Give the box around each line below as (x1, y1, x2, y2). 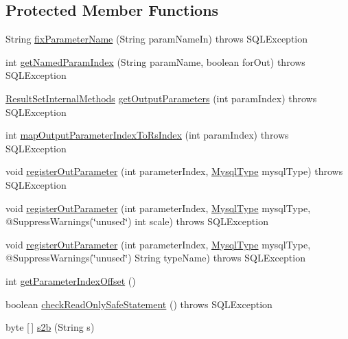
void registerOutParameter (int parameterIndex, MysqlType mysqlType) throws (5, 164, 343, 178)
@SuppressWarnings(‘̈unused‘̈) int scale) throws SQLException (5, 214, 268, 229)
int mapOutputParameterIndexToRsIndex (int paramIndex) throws (5, 128, 289, 142)
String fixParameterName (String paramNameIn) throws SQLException (5, 32, 308, 46)
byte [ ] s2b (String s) (5, 320, 95, 334)
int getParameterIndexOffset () (5, 273, 136, 288)
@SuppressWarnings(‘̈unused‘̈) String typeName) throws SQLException (5, 250, 305, 265)
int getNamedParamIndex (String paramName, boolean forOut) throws (5, 54, 305, 69)
